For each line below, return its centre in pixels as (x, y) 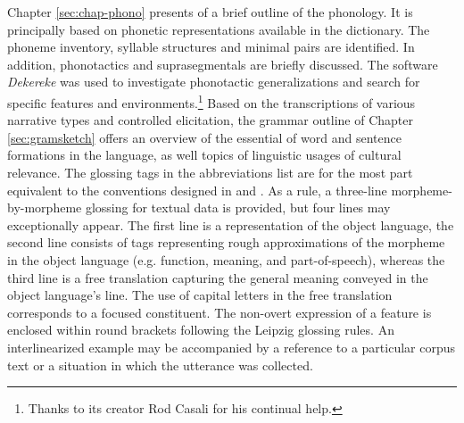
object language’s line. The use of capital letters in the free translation (200, 295)
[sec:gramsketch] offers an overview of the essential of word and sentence (204, 137)
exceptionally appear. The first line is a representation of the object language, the (231, 224)
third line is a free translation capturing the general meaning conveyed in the (218, 277)
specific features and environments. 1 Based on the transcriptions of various (211, 101)
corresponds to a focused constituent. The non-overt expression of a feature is (220, 312)
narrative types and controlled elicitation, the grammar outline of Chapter (210, 120)
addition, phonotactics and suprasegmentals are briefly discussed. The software (223, 64)
